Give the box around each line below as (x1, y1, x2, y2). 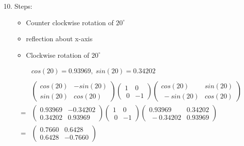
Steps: (14, 1, 33, 11)
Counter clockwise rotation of (26, 17, 114, 27)
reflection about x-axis (26, 33, 93, 44)
